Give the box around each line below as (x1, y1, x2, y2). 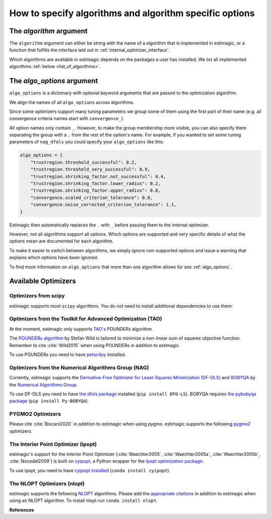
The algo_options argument (9, 77, 98, 85)
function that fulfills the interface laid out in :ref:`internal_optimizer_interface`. (9, 47, 170, 53)
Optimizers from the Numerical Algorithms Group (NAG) (9, 364, 149, 371)
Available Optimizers (9, 277, 76, 285)
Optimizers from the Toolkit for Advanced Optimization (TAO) (9, 315, 162, 322)
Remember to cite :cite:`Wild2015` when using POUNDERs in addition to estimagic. (9, 342, 181, 348)
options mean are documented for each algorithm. (9, 238, 114, 244)
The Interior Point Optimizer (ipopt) (9, 440, 97, 447)
